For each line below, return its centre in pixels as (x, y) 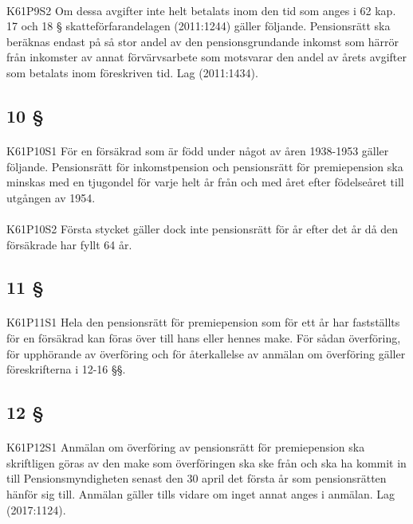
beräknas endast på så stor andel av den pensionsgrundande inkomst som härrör (203, 41)
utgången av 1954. (51, 197)
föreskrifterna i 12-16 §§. (66, 369)
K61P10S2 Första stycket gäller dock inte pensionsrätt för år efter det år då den (203, 228)
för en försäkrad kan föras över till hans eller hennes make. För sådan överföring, (204, 338)
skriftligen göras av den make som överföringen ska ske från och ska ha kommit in (206, 462)
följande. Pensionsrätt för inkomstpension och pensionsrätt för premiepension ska (205, 166)
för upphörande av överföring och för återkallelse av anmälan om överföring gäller (206, 353)
